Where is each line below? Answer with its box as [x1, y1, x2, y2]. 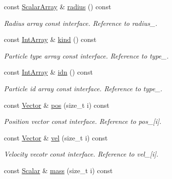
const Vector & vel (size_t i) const [4, 132, 108, 142]
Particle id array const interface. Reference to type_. [4, 83, 163, 93]
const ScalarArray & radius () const [4, 1, 111, 11]
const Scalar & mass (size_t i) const [4, 165, 113, 175]
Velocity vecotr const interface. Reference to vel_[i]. [4, 149, 159, 159]
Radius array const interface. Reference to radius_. [4, 18, 157, 28]
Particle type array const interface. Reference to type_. [4, 50, 169, 60]
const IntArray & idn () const [4, 67, 93, 77]
